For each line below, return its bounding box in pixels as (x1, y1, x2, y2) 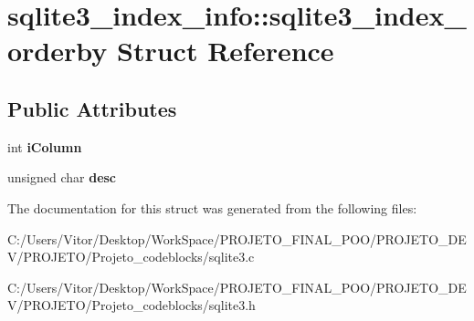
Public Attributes (7, 94, 177, 122)
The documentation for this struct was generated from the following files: (7, 198, 417, 217)
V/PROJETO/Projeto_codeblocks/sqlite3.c (7, 247, 255, 266)
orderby (7, 32, 108, 69)
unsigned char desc (7, 168, 117, 187)
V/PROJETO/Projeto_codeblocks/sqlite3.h (7, 295, 256, 315)
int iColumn (7, 137, 82, 156)
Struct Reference (117, 32, 334, 69)
